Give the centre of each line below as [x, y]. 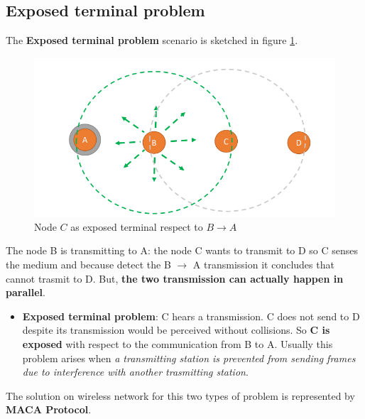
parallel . [26, 292]
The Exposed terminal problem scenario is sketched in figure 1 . [152, 40]
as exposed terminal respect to [137, 226]
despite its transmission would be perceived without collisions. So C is [176, 330]
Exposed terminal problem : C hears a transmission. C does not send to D [191, 316]
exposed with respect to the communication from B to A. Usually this [178, 343]
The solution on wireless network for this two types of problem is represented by [180, 395]
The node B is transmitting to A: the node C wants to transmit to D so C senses [182, 250]
